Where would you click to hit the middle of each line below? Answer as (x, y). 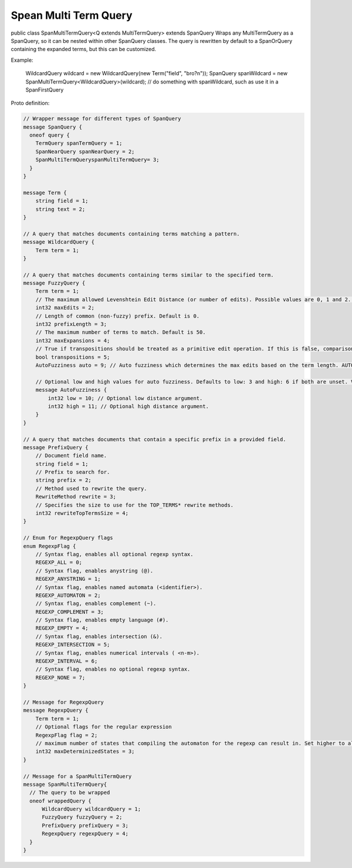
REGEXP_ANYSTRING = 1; (68, 579)
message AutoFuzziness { (71, 390)
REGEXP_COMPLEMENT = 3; (70, 612)
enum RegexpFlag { (50, 546)
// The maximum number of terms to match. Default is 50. (121, 332)
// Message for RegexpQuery (63, 702)
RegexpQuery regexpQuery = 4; (85, 834)
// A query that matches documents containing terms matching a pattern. (131, 234)
